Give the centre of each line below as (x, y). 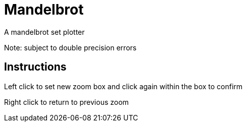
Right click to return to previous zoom (66, 102)
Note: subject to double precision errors (70, 47)
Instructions (35, 67)
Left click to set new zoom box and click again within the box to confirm (124, 86)
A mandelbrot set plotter (44, 32)
